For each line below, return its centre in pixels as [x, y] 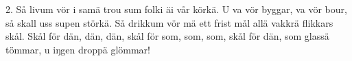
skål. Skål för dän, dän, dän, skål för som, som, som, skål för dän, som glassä [167, 36]
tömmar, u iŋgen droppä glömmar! [78, 49]
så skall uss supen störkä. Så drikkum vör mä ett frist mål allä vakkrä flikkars [169, 22]
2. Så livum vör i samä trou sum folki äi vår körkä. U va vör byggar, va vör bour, [176, 9]
